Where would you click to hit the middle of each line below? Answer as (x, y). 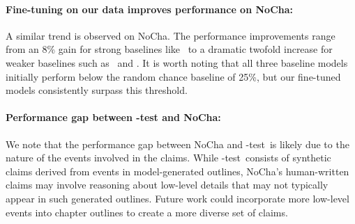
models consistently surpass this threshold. (97, 90)
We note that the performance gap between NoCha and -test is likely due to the (177, 144)
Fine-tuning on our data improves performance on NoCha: (150, 9)
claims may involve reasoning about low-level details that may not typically (167, 185)
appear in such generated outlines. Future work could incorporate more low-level (177, 198)
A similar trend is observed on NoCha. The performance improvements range (171, 35)
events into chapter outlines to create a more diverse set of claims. (147, 212)
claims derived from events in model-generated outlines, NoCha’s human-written (177, 171)
